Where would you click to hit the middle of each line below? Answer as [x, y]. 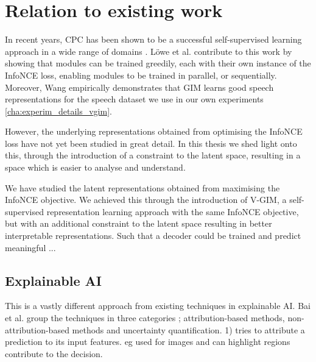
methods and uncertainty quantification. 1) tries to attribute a [188, 329]
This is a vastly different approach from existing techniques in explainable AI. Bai [158, 306]
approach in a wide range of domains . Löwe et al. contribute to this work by [149, 51]
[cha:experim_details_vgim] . [58, 111]
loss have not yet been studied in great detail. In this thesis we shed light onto [151, 143]
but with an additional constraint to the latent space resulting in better [139, 223]
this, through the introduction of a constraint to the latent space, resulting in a [153, 155]
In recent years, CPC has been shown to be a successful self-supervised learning [153, 39]
